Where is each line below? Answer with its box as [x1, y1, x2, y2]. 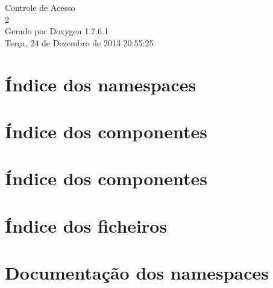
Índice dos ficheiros [5, 213, 168, 237]
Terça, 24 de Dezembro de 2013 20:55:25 [5, 36, 154, 49]
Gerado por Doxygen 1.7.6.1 [5, 25, 108, 37]
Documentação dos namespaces [5, 260, 269, 285]
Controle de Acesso [5, 1, 75, 13]
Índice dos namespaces [5, 72, 196, 96]
